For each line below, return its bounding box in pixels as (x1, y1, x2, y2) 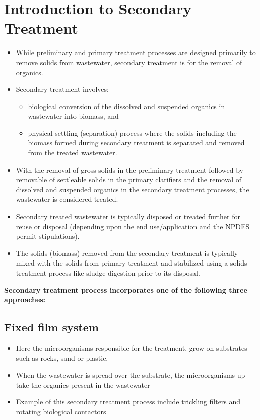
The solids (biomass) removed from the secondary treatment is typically (16, 247, 238, 258)
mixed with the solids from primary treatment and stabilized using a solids (16, 257, 247, 268)
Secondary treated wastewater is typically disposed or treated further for (16, 211, 240, 222)
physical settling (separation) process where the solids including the (28, 127, 237, 138)
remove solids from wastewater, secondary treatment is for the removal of (16, 57, 242, 67)
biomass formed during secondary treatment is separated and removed (28, 137, 245, 148)
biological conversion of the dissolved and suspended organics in (28, 100, 225, 111)
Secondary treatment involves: (16, 84, 109, 94)
